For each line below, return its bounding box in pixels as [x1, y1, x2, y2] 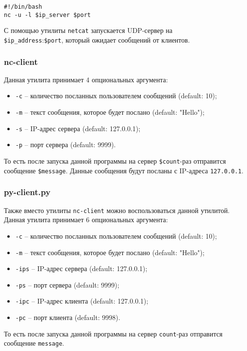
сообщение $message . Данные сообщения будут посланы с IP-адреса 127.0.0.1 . [4, 165, 244, 175]
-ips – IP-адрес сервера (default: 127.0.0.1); [15, 263, 148, 274]
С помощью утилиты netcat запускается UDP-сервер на [4, 25, 173, 35]
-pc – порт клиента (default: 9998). [15, 312, 120, 322]
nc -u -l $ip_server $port [4, 11, 91, 18]
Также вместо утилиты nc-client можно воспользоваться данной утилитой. [4, 205, 230, 215]
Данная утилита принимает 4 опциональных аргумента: [4, 74, 168, 84]
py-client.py [4, 186, 50, 198]
